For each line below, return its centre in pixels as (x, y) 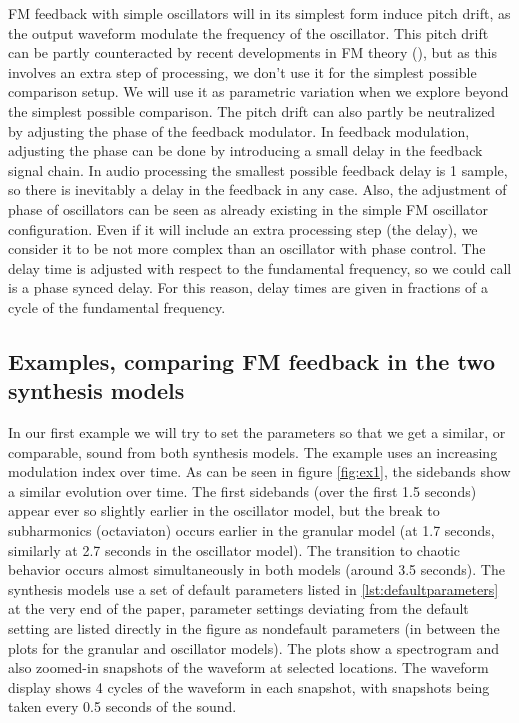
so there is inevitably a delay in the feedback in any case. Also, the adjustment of (257, 189)
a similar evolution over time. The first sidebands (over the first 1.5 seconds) (242, 490)
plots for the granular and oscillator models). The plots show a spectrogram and (254, 647)
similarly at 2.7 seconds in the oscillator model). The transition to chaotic (234, 549)
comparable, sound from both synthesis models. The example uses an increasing (253, 451)
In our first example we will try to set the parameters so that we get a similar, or (257, 432)
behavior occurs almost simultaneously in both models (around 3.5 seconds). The (256, 569)
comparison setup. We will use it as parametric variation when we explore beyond (258, 91)
